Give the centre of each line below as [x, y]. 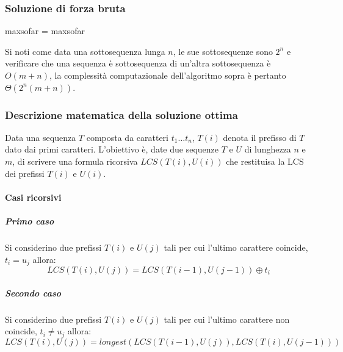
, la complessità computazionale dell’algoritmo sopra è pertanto [168, 75]
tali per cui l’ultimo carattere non [227, 319]
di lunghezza [268, 149]
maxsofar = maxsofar [45, 31]
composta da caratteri [127, 137]
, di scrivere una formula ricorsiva [75, 161]
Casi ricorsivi [33, 197]
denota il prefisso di [260, 137]
